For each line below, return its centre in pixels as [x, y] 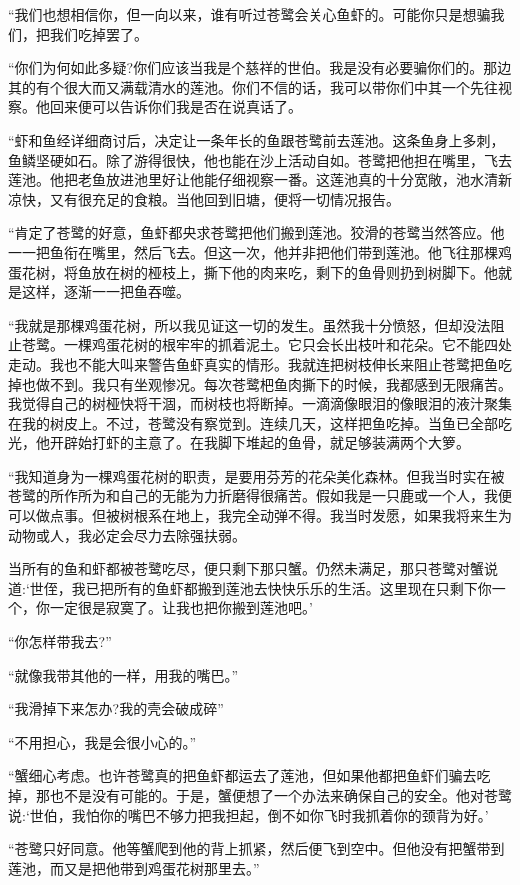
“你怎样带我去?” [60, 641]
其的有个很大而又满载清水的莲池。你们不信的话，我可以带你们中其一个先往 [253, 86]
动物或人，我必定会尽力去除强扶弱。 [127, 534]
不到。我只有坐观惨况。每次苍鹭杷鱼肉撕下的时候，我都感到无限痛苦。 [280, 383]
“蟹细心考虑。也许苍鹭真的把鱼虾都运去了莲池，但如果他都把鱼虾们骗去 [242, 775]
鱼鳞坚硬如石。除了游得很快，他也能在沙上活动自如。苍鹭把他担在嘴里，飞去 [260, 159]
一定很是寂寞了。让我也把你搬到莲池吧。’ [181, 607]
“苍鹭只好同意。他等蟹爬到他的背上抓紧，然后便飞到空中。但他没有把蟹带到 [256, 848]
